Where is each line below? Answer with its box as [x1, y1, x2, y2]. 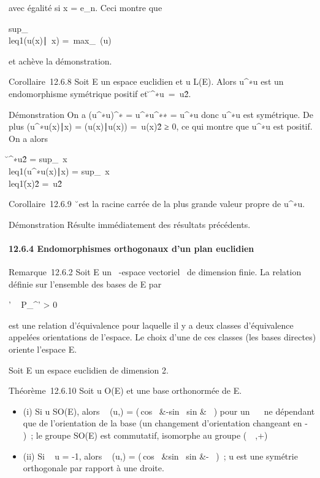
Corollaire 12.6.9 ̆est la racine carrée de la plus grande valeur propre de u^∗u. [9, 197, 305, 210]
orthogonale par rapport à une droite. [23, 461, 164, 474]
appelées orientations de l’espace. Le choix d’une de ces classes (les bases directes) [9, 331, 316, 343]
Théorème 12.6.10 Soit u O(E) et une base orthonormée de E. [9, 384, 242, 397]
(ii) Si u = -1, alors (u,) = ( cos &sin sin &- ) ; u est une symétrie [23, 449, 298, 462]
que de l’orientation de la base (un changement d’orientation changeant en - [23, 417, 308, 429]
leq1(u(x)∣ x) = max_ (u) [9, 34, 112, 47]
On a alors [9, 131, 48, 144]
